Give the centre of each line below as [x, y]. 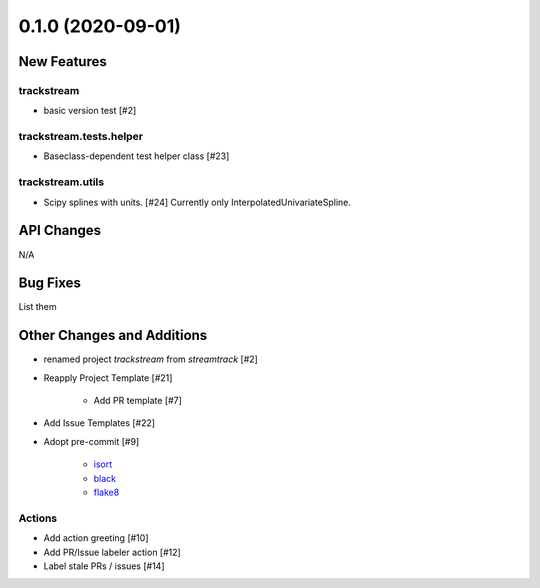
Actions [38, 518]
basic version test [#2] [90, 111]
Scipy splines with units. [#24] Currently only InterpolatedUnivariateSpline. [197, 202]
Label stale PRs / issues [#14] [104, 566]
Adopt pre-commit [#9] [91, 441]
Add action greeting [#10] [96, 538]
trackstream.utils [61, 182]
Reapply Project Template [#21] [108, 377]
